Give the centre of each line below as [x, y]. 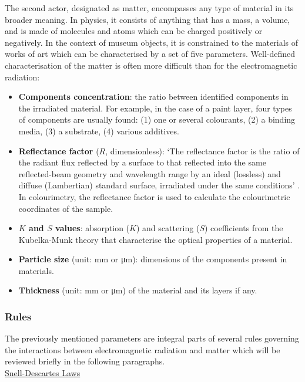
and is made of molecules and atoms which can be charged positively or [134, 31]
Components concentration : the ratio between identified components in [153, 97]
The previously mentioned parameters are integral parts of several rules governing [152, 338]
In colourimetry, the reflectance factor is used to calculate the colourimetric [154, 196]
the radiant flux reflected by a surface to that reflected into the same [142, 162]
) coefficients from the [244, 228]
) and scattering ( [168, 228]
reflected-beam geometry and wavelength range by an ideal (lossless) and [150, 173]
